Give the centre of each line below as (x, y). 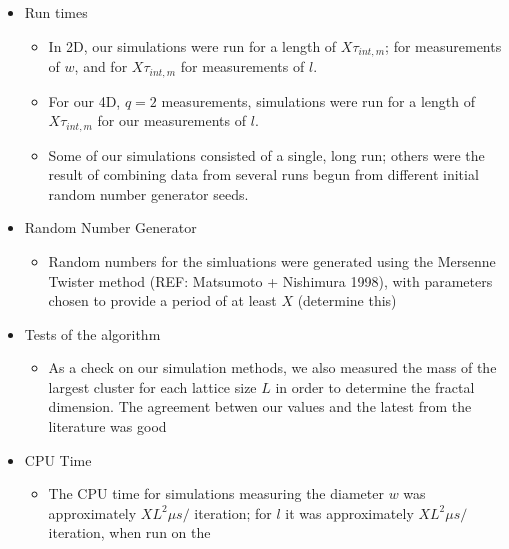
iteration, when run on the (129, 532)
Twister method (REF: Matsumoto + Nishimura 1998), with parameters (270, 280)
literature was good (107, 426)
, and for (101, 66)
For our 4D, (84, 100)
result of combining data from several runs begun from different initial (263, 174)
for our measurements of (172, 120)
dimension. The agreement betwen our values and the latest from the (260, 406)
